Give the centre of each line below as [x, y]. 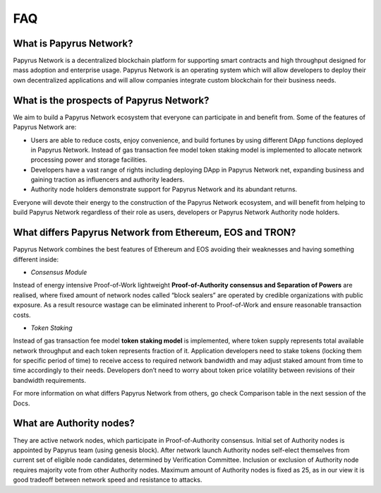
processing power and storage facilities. [89, 160]
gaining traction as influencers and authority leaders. [108, 179]
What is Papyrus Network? [73, 43]
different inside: [36, 259]
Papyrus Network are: [45, 127]
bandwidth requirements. [50, 380]
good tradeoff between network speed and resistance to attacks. [108, 480]
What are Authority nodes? [74, 423]
